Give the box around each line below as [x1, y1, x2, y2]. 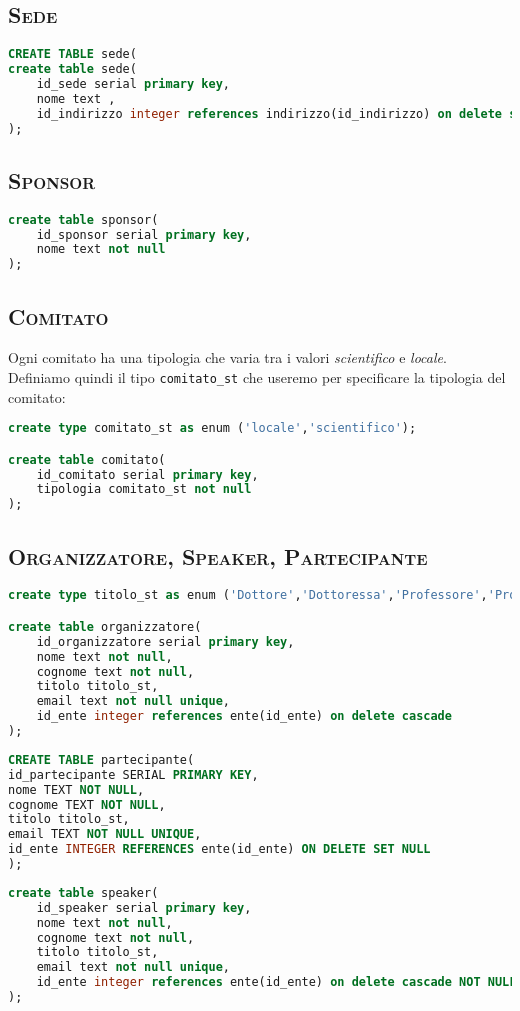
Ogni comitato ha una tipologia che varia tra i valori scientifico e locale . [8, 347, 447, 368]
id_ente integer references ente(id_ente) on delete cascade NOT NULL [36, 975, 517, 990]
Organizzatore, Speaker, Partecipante [8, 540, 428, 571]
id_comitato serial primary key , [36, 467, 259, 482]
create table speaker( [8, 885, 159, 900]
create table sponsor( [8, 212, 159, 227]
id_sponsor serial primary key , [36, 227, 252, 242]
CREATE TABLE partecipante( [8, 752, 195, 767]
